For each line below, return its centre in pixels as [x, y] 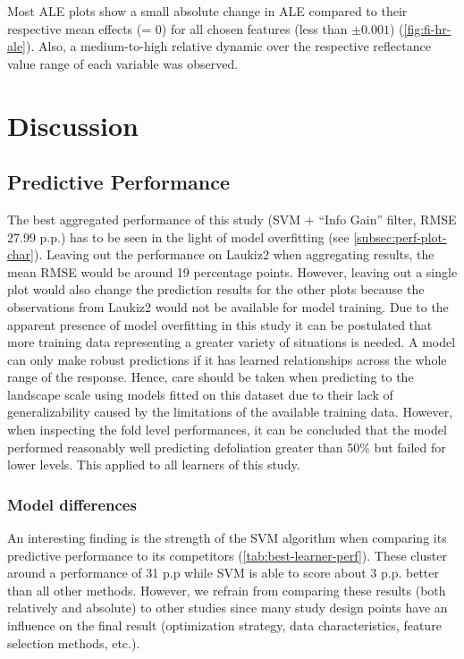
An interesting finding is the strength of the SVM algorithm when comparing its [227, 538]
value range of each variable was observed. [123, 63]
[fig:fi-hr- [427, 28]
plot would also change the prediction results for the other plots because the [216, 289]
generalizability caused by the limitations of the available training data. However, [230, 412]
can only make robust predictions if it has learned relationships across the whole [227, 359]
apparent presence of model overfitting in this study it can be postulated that [220, 324]
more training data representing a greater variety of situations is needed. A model [232, 342]
